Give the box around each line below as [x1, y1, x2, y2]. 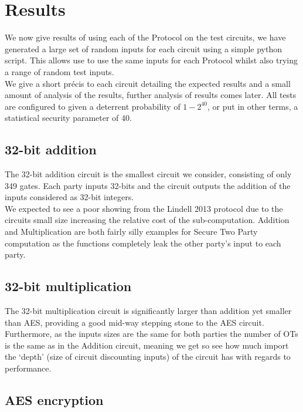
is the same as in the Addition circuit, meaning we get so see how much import [5, 339, 289, 351]
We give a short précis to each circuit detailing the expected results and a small [5, 77, 291, 89]
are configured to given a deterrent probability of [5, 100, 181, 112]
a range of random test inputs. [5, 65, 114, 77]
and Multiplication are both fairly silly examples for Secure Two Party [5, 225, 258, 238]
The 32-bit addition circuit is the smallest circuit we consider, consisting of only [5, 168, 292, 180]
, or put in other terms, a [207, 100, 298, 112]
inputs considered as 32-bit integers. [5, 191, 134, 203]
